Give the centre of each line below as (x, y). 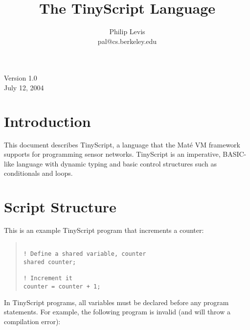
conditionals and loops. (38, 173)
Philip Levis (127, 31)
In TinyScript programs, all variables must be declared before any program (116, 302)
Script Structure (60, 207)
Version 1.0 (21, 78)
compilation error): (32, 321)
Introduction (47, 121)
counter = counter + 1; (62, 287)
